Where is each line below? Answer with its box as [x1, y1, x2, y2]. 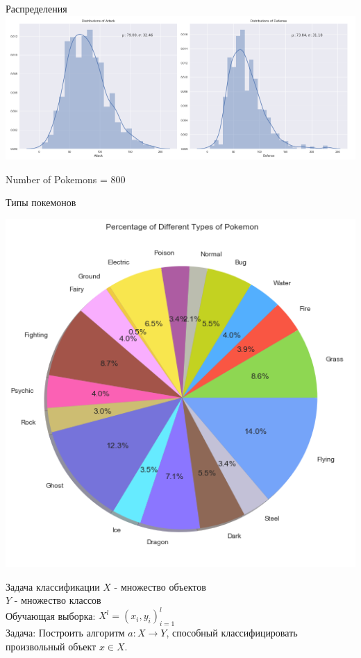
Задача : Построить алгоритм [6, 625, 125, 640]
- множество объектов [114, 579, 206, 593]
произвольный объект [6, 639, 96, 653]
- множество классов [14, 593, 101, 607]
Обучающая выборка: [6, 608, 96, 623]
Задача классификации [6, 579, 100, 593]
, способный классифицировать [166, 625, 298, 640]
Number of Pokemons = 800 [6, 171, 126, 186]
